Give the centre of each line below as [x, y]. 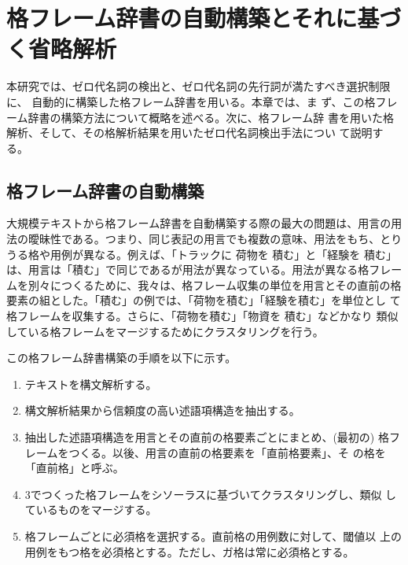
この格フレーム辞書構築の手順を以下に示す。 [121, 358]
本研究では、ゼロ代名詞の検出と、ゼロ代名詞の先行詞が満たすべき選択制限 [198, 86]
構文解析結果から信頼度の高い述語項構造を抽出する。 [162, 410]
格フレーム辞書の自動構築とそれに [182, 18]
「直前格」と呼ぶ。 [74, 468]
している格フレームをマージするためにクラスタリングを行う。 [165, 331]
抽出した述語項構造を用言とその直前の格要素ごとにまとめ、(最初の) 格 [207, 437]
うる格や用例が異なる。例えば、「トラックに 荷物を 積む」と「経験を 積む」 [202, 254]
